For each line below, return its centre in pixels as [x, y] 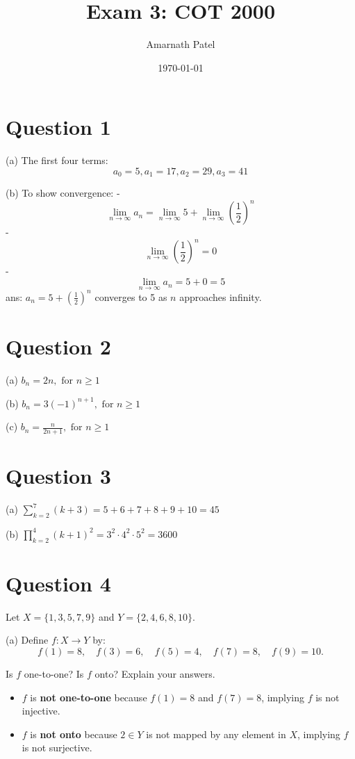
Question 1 [58, 127]
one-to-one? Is [54, 673]
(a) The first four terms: [57, 160]
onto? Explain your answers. [155, 673]
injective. [41, 711]
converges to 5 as [131, 296]
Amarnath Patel [181, 44]
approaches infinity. [221, 296]
